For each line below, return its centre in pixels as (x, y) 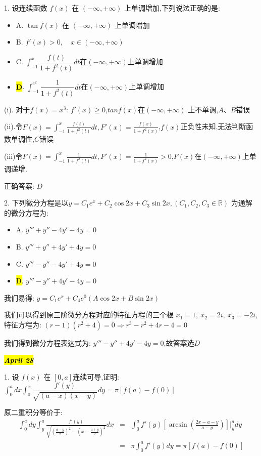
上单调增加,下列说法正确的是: (172, 8)
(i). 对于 (17, 109)
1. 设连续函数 (26, 8)
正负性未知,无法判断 (213, 126)
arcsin (178, 425)
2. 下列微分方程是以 (36, 203)
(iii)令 (13, 156)
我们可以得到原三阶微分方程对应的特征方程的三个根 (89, 315)
